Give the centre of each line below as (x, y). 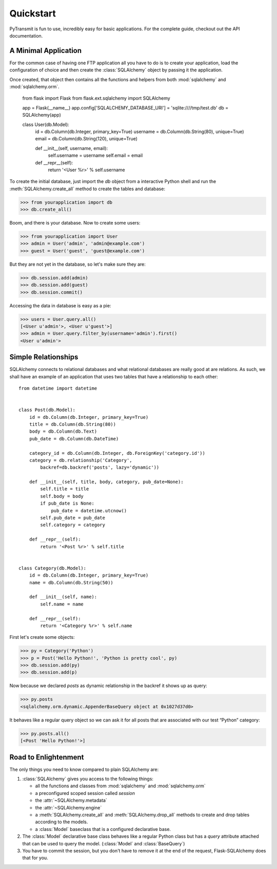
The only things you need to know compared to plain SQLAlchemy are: (84, 769)
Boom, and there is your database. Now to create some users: (75, 223)
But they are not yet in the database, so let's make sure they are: (77, 264)
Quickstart (33, 13)
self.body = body (62, 496)
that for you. (35, 858)
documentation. (26, 35)
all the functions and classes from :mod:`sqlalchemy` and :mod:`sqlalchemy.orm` (120, 786)
